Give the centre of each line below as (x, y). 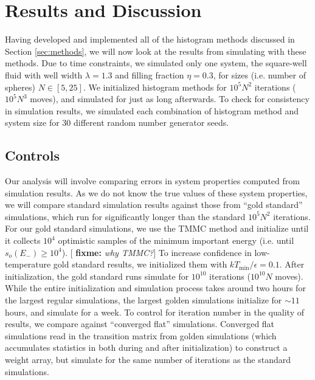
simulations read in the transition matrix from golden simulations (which (141, 335)
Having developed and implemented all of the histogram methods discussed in (150, 39)
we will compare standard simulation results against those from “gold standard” (154, 205)
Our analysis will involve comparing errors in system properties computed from (152, 181)
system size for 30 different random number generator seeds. (117, 123)
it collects (23, 240)
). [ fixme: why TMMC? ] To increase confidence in (157, 252)
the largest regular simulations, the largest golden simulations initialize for (144, 300)
